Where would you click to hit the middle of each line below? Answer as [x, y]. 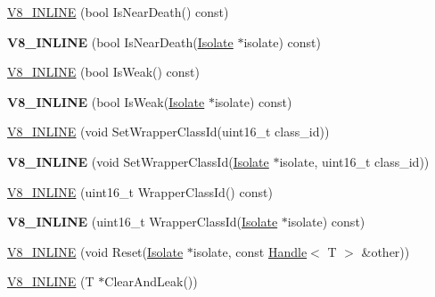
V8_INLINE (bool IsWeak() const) [104, 72]
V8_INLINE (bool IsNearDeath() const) [118, 12]
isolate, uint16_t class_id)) [354, 161]
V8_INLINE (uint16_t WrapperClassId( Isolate [143, 222]
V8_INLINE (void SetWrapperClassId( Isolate [138, 161]
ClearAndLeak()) [151, 281]
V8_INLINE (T [51, 281]
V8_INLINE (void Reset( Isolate [95, 251]
